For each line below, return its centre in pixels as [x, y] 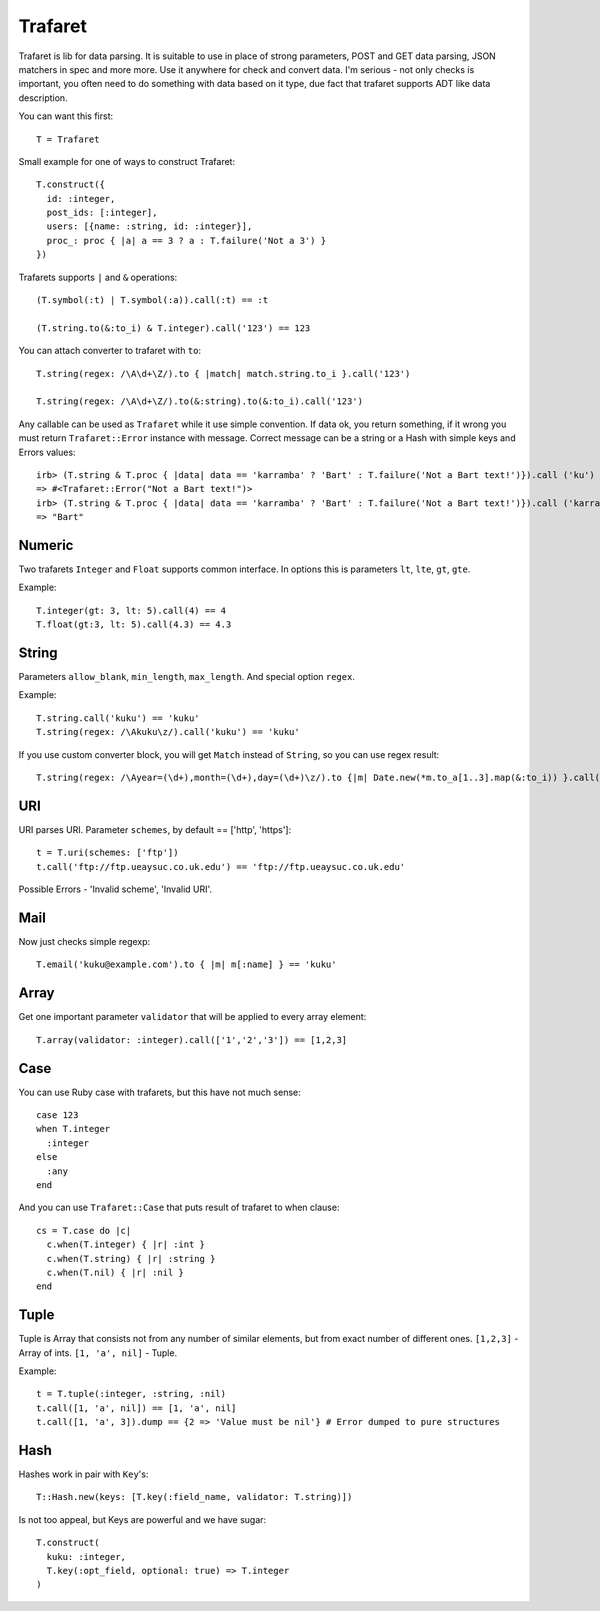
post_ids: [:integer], [102, 213]
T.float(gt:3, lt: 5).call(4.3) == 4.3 [134, 624]
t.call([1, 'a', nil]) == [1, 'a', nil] [136, 1408]
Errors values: [47, 452]
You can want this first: [66, 116]
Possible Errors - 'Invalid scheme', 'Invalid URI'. [115, 889]
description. [43, 97]
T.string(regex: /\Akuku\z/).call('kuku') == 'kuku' [168, 732]
